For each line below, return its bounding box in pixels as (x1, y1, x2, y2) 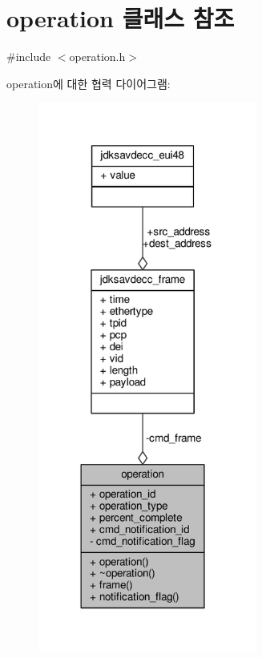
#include (6, 48, 51, 65)
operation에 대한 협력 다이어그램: (6, 75, 171, 91)
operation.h (69, 48, 126, 65)
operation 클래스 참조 (6, 2, 235, 34)
